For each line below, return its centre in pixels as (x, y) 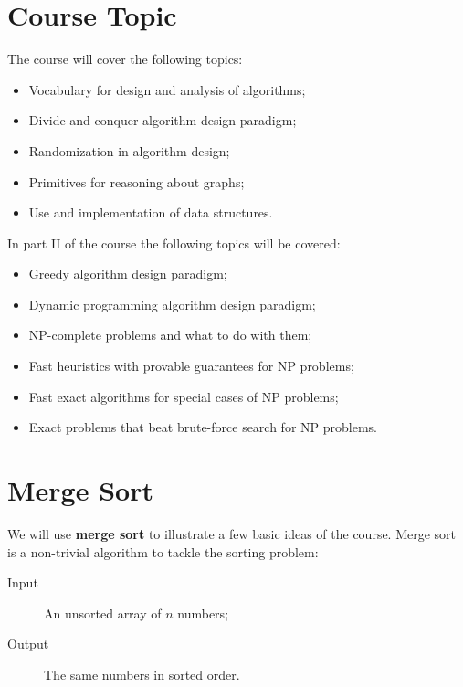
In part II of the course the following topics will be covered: (174, 243)
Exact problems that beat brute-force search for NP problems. (203, 427)
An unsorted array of (103, 613)
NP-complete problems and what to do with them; (170, 335)
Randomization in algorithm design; (129, 150)
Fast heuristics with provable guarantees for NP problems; (191, 366)
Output (28, 644)
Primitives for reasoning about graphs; (137, 181)
